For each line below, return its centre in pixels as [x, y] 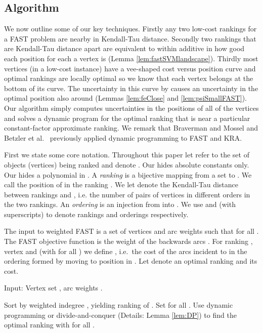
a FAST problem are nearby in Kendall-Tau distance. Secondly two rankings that [130, 38]
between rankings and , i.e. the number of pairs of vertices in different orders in [127, 194]
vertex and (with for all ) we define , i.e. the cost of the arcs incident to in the [126, 251]
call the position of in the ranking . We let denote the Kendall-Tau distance [121, 184]
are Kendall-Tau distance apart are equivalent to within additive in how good [124, 48]
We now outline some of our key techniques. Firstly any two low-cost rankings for [130, 29]
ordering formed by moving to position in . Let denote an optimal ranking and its [131, 261]
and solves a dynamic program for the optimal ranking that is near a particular [127, 118]
